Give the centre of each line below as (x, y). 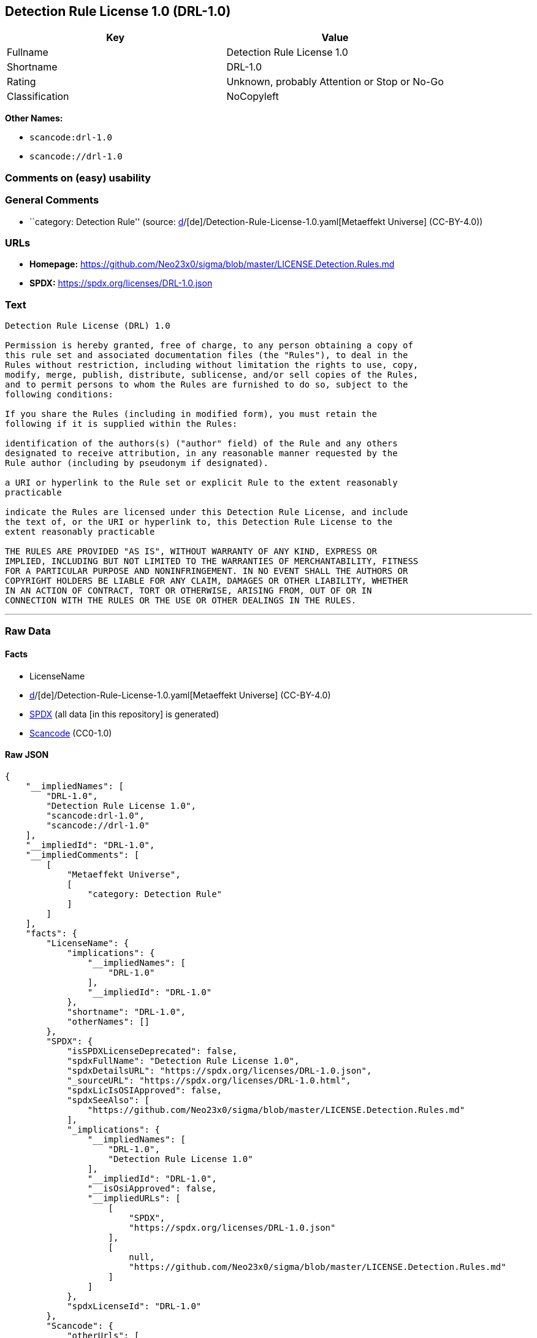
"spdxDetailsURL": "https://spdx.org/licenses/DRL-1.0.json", (219, 1070)
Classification (38, 97)
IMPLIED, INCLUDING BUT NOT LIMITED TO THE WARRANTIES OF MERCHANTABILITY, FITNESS (212, 561)
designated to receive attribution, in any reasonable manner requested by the (201, 453)
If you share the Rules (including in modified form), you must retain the (191, 414)
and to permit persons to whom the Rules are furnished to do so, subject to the (207, 385)
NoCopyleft (253, 97)
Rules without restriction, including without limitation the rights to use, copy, (212, 365)
